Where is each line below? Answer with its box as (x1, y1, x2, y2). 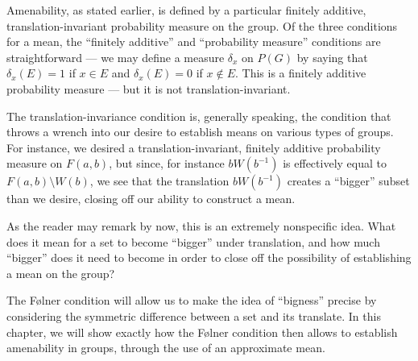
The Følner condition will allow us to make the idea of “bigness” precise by (6, 292, 377, 309)
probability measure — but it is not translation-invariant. (6, 80, 291, 97)
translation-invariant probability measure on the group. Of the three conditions (6, 17, 398, 34)
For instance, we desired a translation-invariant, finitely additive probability (6, 139, 381, 156)
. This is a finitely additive (234, 64, 366, 81)
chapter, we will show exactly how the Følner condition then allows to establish (6, 323, 398, 340)
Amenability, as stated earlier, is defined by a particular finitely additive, (6, 2, 366, 18)
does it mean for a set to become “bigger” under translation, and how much (6, 233, 380, 250)
